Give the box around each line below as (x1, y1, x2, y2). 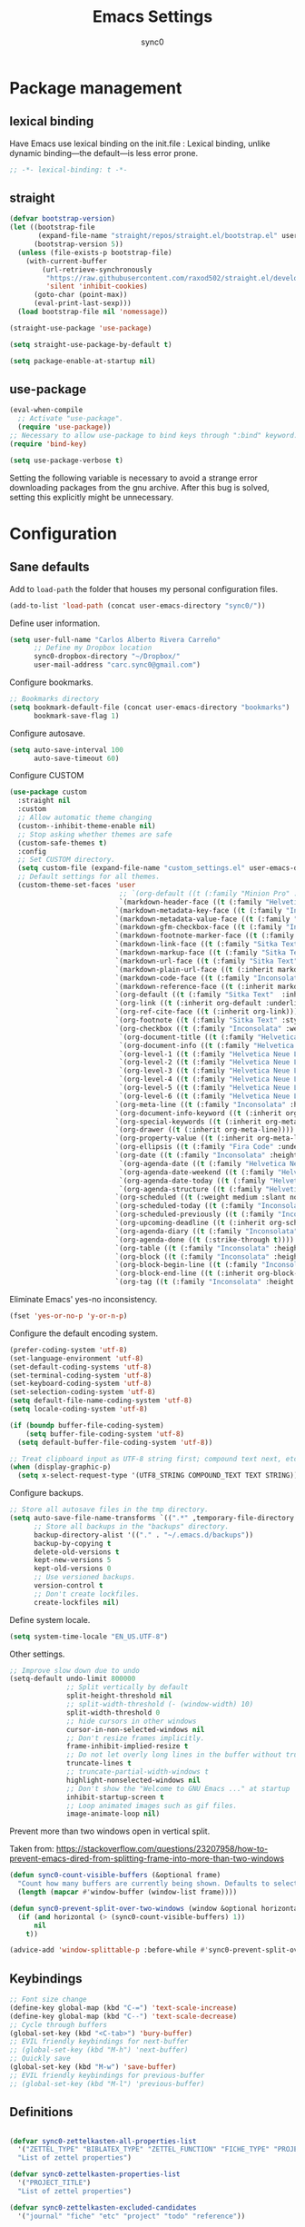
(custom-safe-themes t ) (17, 838, 107, 847)
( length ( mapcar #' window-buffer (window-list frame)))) (17, 1887, 238, 1896)
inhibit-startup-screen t (66, 1792, 165, 1802)
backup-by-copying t (33, 1539, 112, 1548)
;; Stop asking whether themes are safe (17, 829, 172, 839)
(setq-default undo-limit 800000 (9, 1674, 136, 1684)
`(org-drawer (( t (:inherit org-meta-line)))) (114, 1125, 295, 1134)
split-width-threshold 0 (66, 1707, 161, 1717)
